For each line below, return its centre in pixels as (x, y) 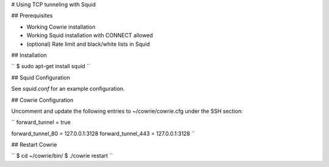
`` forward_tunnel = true (41, 123)
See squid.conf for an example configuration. (68, 89)
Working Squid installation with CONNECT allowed (90, 35)
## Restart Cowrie (34, 145)
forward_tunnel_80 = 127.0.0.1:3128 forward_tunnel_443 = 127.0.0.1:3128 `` (103, 133)
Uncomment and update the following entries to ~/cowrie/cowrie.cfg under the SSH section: (127, 111)
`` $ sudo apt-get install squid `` (51, 66)
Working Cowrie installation (61, 27)
